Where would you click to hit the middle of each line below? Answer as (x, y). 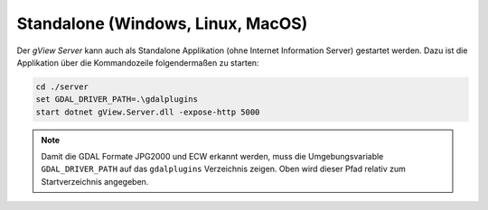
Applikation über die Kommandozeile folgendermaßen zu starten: (138, 62)
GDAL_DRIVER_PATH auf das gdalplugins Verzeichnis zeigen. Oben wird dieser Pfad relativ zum (223, 169)
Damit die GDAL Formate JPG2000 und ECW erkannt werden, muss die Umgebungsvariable (212, 157)
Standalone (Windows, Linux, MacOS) (162, 23)
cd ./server (62, 87)
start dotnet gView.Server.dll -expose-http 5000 (148, 112)
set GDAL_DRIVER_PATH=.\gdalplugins (117, 100)
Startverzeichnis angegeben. (95, 181)
